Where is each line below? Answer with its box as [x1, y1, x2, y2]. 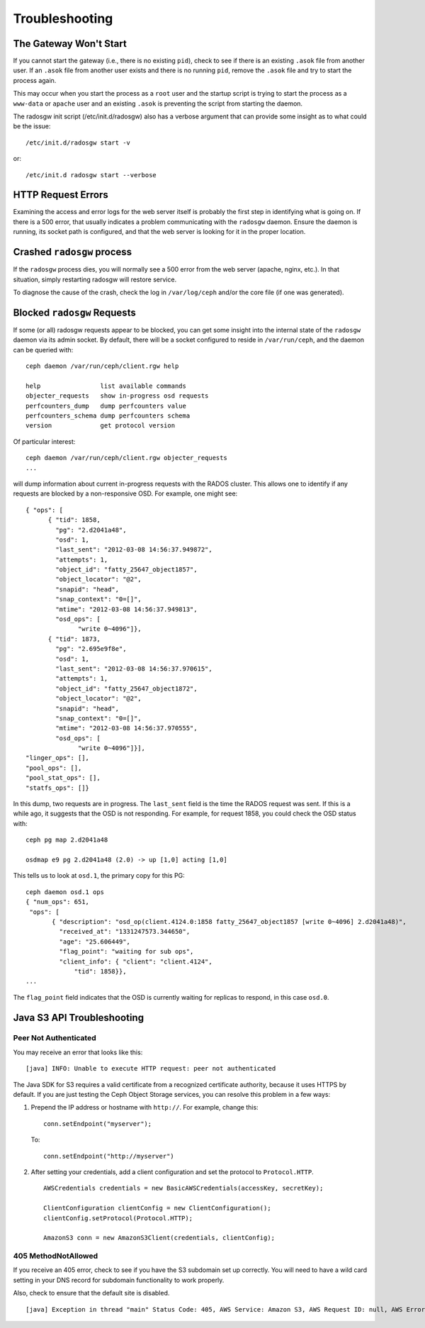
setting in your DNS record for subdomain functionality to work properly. [13, 1276, 225, 1284]
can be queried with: [13, 345, 74, 354]
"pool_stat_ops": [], [25, 774, 101, 782]
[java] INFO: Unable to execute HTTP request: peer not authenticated [25, 1064, 276, 1073]
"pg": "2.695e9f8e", [55, 645, 127, 653]
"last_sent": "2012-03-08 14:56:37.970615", [55, 664, 212, 673]
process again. [13, 76, 57, 84]
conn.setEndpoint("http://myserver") [43, 1152, 175, 1160]
